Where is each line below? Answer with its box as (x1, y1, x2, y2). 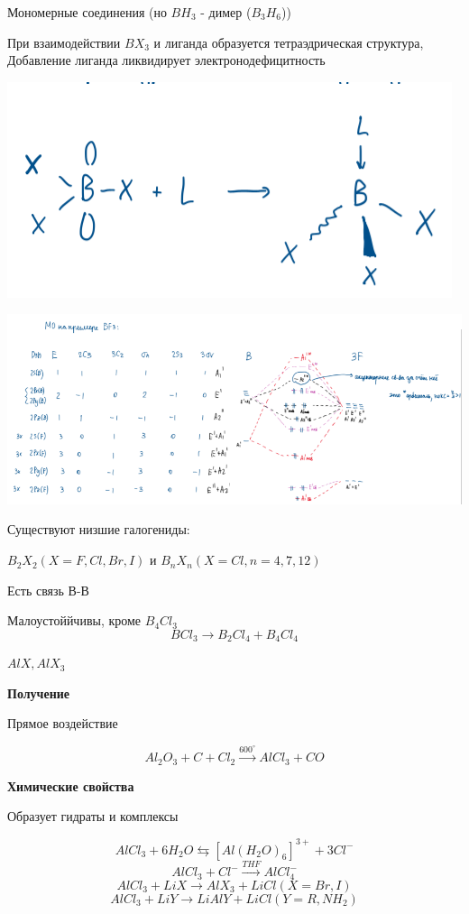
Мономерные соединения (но (7, 3, 167, 21)
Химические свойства (7, 776, 134, 795)
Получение (7, 683, 70, 702)
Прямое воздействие (7, 714, 118, 733)
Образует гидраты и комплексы (7, 807, 179, 826)
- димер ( (200, 3, 252, 21)
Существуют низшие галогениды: (7, 520, 190, 539)
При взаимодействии (7, 32, 121, 51)
